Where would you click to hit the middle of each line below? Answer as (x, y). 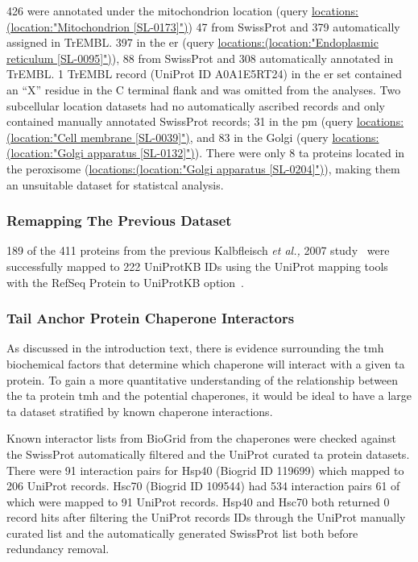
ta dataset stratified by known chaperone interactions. (140, 411)
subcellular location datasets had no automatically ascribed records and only (196, 105)
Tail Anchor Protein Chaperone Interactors (151, 318)
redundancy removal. (58, 549)
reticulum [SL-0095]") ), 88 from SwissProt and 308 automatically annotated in (200, 58)
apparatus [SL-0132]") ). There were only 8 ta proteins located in (246, 153)
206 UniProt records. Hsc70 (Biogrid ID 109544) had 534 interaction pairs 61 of (203, 486)
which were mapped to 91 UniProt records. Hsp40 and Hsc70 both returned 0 (198, 501)
